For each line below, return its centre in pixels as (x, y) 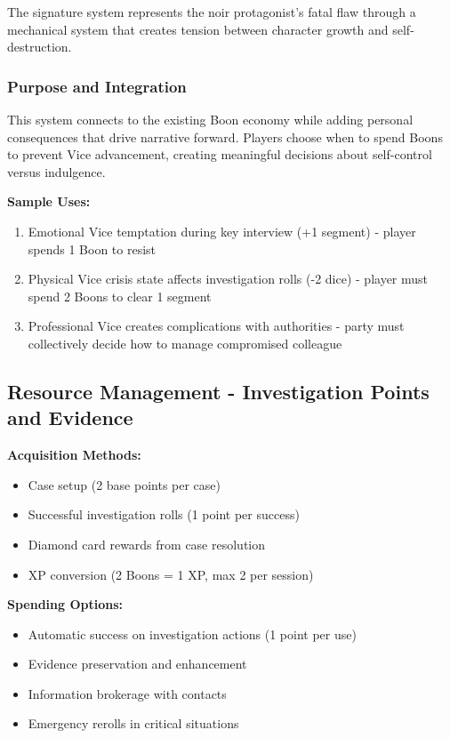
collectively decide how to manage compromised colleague (185, 343)
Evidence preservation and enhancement (137, 664)
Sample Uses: (49, 201)
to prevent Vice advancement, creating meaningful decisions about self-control (220, 154)
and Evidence (70, 417)
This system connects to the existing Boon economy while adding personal (210, 119)
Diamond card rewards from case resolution (147, 544)
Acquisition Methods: (74, 455)
